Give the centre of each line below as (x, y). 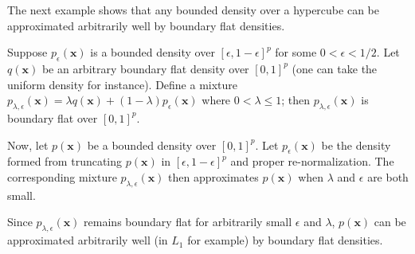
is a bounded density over (153, 52)
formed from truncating (65, 161)
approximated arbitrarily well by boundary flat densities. (146, 25)
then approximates (213, 176)
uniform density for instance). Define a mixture (123, 84)
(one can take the (335, 68)
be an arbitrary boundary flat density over (145, 68)
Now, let (28, 145)
